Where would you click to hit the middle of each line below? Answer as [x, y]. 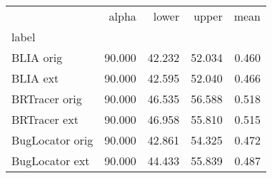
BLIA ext [35, 78]
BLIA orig [37, 57]
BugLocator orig [52, 140]
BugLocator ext [51, 161]
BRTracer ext [45, 119]
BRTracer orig [47, 99]
